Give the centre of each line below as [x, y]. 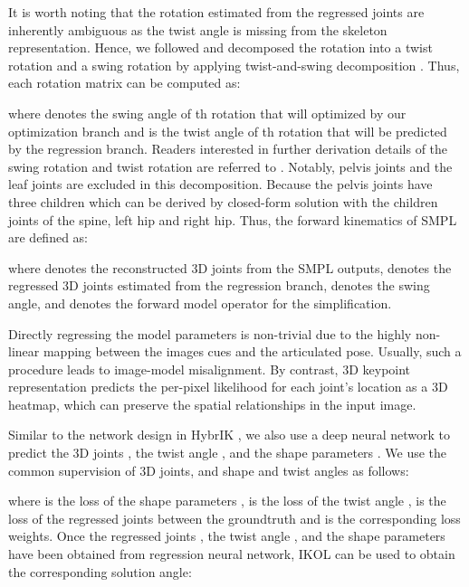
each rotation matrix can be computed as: [124, 83]
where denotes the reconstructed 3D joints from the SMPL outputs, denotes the [230, 267]
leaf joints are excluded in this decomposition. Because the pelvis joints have [220, 184]
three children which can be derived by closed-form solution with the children [223, 201]
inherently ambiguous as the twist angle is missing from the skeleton [198, 29]
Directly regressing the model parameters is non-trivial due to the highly [210, 333]
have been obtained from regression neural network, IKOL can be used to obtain [232, 554]
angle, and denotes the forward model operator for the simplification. [200, 303]
